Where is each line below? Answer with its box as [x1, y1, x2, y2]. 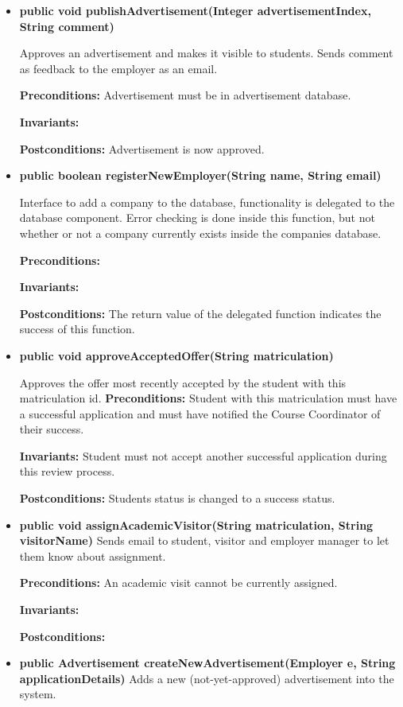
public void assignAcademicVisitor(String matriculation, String [19, 516, 374, 533]
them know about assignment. [19, 547, 166, 564]
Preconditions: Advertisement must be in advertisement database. [19, 87, 351, 103]
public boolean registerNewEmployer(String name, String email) [19, 167, 382, 184]
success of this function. [19, 320, 135, 337]
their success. [19, 421, 84, 437]
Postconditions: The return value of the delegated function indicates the [19, 305, 382, 321]
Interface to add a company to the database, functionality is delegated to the [19, 193, 395, 210]
